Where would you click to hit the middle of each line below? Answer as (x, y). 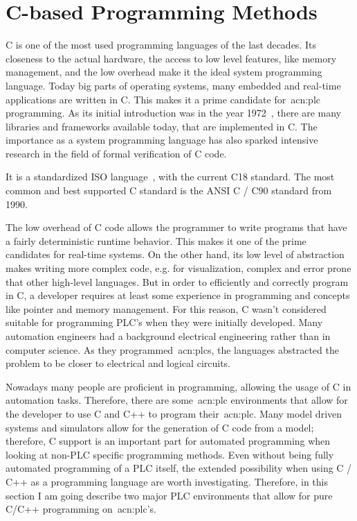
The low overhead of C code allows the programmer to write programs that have (176, 227)
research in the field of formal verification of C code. (116, 153)
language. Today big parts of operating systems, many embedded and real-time (173, 85)
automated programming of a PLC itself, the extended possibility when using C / (179, 468)
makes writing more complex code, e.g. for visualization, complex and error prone (178, 268)
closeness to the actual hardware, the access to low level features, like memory (171, 58)
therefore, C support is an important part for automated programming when (168, 441)
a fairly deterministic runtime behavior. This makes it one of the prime (156, 240)
